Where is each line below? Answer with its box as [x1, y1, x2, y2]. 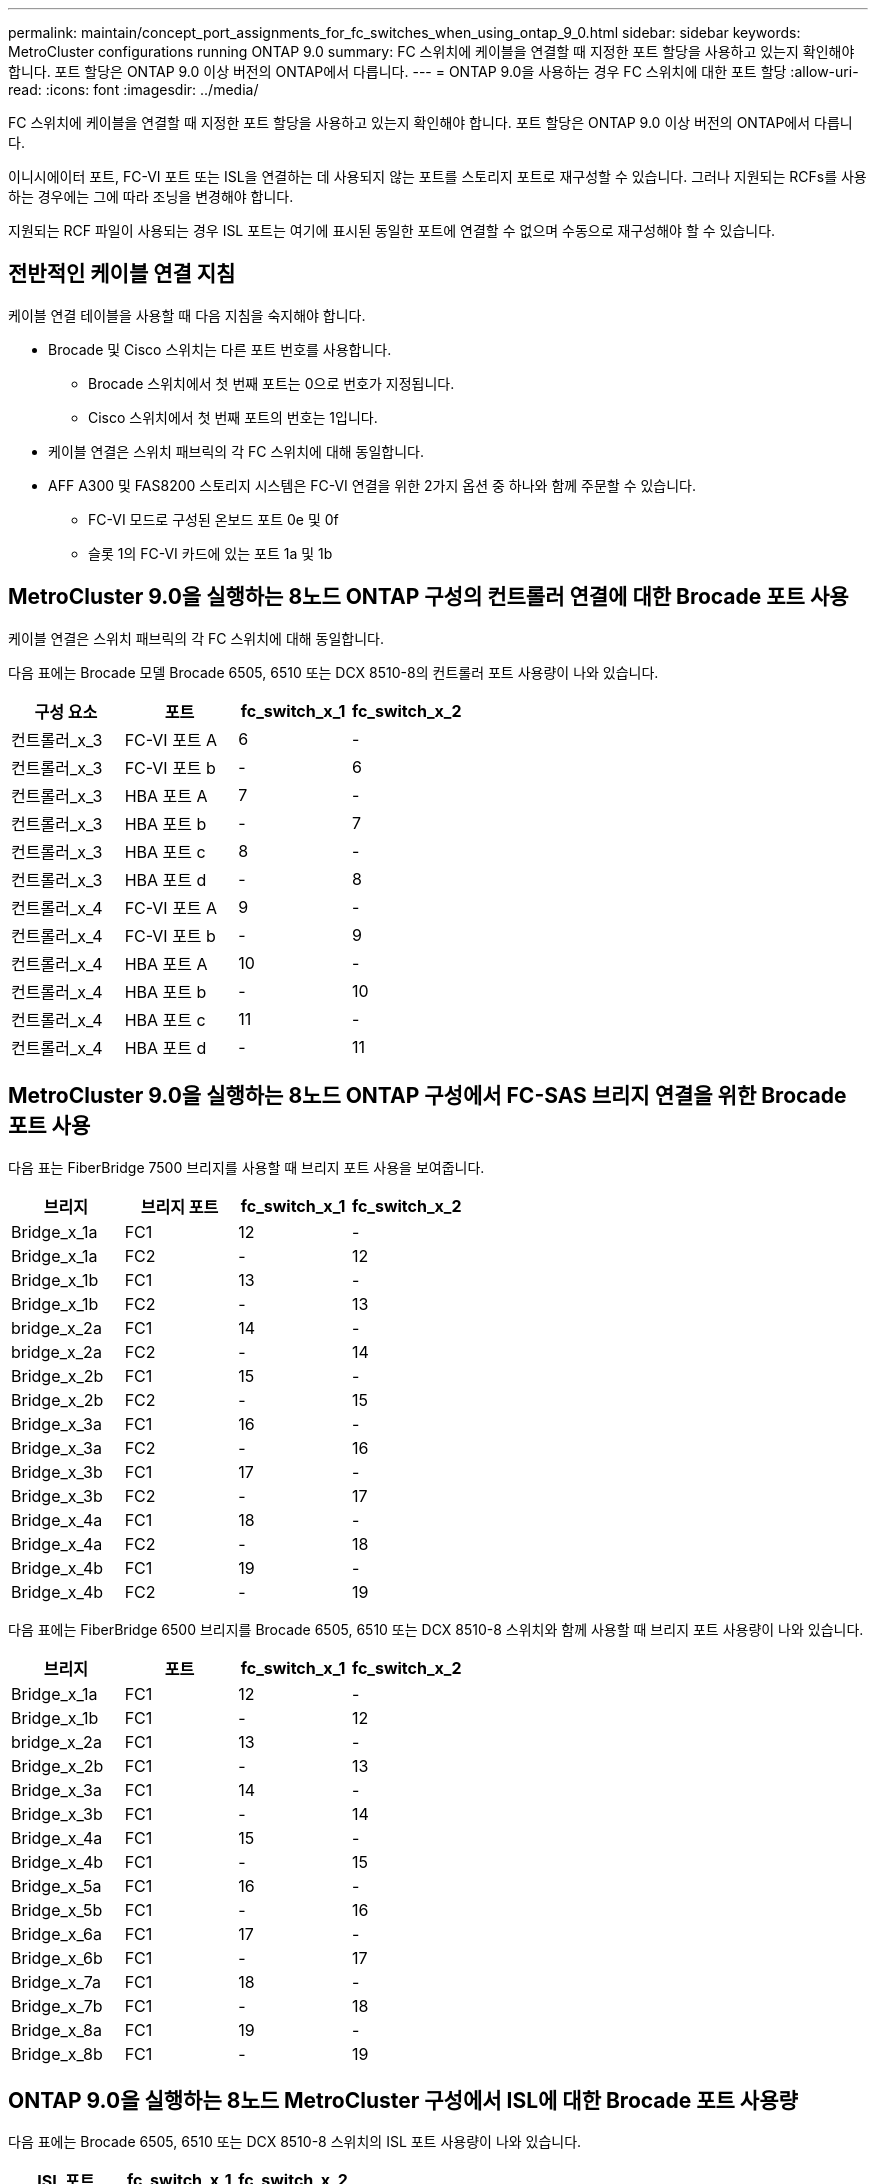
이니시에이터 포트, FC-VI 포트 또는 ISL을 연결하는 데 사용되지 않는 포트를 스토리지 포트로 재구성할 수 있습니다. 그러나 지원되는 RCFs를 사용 [8, 168, 867, 185]
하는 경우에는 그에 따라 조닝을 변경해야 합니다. [8, 188, 294, 205]
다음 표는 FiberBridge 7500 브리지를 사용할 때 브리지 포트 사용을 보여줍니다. [8, 1158, 485, 1176]
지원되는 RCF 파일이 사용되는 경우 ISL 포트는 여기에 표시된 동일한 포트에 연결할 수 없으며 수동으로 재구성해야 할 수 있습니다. [8, 222, 776, 239]
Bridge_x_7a [11, 1971, 102, 1992]
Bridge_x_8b [11, 2043, 103, 2064]
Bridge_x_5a [11, 1875, 102, 1896]
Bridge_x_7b [11, 1995, 103, 2016]
